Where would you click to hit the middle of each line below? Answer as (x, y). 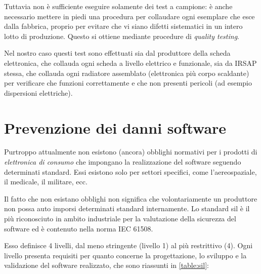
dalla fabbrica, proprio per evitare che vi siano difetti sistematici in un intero (123, 26)
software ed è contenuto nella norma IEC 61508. (79, 228)
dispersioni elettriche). (38, 92)
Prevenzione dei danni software (115, 127)
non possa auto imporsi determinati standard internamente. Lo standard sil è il (127, 208)
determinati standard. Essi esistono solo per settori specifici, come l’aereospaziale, (130, 171)
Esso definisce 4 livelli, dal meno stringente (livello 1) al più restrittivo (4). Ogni (128, 245)
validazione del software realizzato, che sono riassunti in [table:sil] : (106, 265)
